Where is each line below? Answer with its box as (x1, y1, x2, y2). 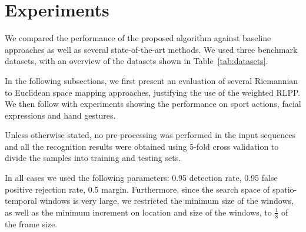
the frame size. (5, 217, 58, 230)
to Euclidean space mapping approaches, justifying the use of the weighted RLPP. (5, 86, 301, 98)
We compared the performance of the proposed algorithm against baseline (5, 32, 271, 44)
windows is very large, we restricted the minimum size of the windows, (39, 194, 294, 207)
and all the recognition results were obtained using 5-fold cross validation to (5, 140, 279, 152)
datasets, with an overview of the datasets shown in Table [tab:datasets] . (5, 55, 268, 67)
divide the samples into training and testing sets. (5, 152, 181, 164)
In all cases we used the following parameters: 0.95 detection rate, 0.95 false (5, 172, 278, 184)
